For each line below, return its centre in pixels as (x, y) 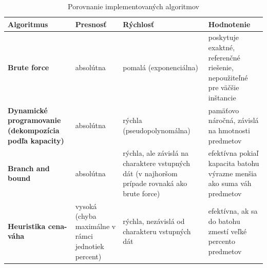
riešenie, (221, 67)
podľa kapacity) (36, 140)
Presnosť (91, 24)
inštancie (222, 97)
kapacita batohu (234, 163)
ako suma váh (230, 183)
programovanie (34, 120)
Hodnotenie (229, 24)
